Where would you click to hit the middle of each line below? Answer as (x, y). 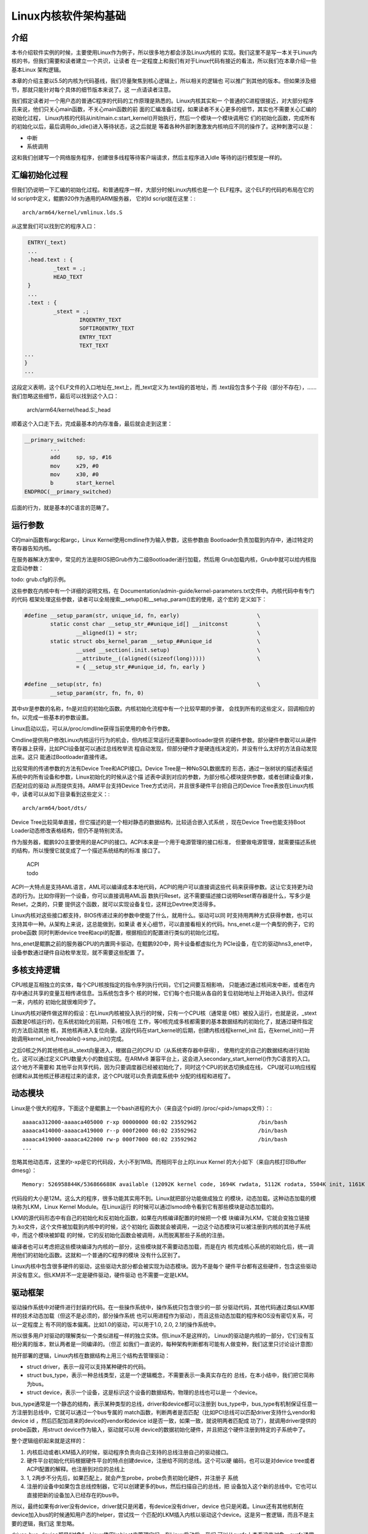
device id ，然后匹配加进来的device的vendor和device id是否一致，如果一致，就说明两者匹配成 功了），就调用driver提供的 (164, 1421)
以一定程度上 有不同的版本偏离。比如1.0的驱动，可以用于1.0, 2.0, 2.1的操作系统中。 (115, 1324)
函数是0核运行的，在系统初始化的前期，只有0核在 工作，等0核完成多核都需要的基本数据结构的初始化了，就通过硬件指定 (162, 1022)
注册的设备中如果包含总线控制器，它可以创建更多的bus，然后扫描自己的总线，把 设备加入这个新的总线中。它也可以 (172, 1486)
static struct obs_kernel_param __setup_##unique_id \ (155, 642)
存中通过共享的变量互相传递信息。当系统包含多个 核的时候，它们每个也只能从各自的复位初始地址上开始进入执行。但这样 (163, 993)
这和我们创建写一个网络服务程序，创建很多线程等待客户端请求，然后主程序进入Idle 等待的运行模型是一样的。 (148, 158)
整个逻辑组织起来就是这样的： (49, 1441)
